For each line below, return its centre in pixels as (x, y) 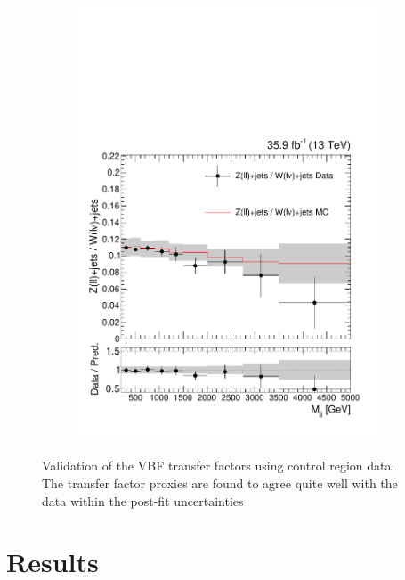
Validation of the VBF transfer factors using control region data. (219, 466)
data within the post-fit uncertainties (143, 500)
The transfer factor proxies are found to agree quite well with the (220, 482)
